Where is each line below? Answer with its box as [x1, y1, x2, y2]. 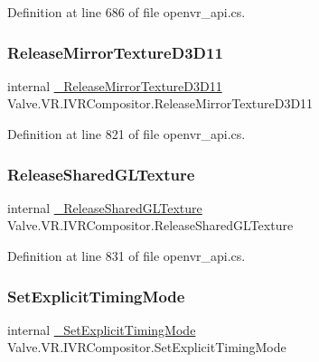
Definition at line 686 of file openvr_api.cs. [7, 3, 246, 21]
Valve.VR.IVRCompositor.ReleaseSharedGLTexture [7, 216, 294, 235]
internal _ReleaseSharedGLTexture [7, 198, 202, 217]
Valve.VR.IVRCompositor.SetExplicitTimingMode [7, 338, 286, 357]
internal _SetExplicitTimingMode [7, 320, 196, 339]
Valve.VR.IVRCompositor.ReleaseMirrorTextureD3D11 [7, 94, 314, 113]
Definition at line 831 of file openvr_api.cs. [7, 246, 246, 265]
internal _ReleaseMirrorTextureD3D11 [7, 76, 222, 95]
